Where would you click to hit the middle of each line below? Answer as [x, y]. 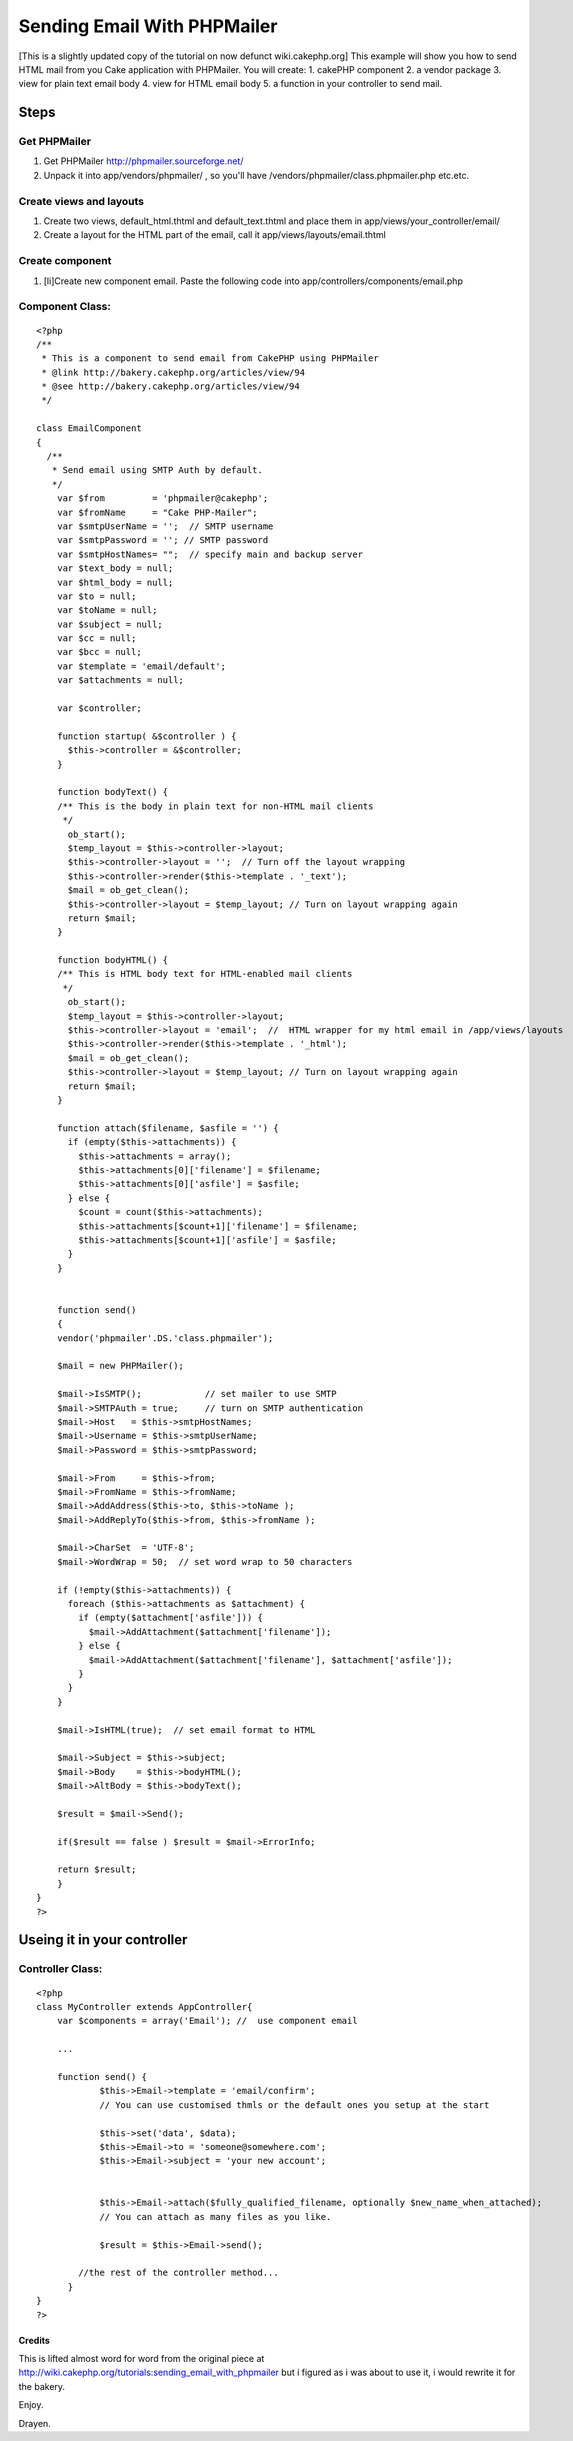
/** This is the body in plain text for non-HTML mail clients [215, 806]
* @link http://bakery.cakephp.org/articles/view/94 [173, 372]
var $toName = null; [107, 610]
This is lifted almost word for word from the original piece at [141, 2358]
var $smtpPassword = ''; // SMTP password [162, 540]
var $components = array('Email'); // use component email [207, 2021]
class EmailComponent [89, 428]
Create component [65, 261]
